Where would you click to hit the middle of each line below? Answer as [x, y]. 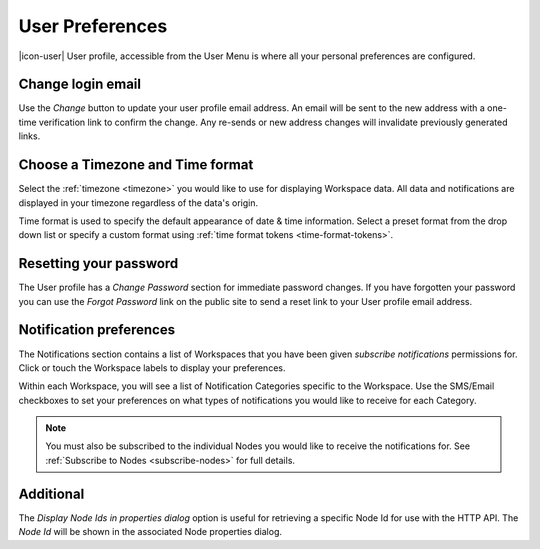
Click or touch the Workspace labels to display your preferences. [152, 367]
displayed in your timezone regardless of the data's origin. [138, 202]
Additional [51, 493]
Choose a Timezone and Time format [136, 165]
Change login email [80, 84]
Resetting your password [98, 263]
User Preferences [93, 26]
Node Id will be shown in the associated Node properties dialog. [150, 532]
